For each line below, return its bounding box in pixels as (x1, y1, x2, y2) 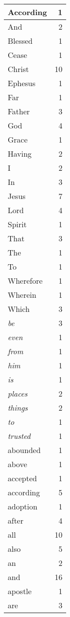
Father (8, 106, 30, 117)
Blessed (8, 35, 33, 46)
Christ (8, 63, 29, 74)
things (8, 402, 28, 413)
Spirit (8, 218, 27, 230)
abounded (8, 444, 41, 455)
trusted (8, 430, 31, 441)
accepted (8, 472, 37, 484)
